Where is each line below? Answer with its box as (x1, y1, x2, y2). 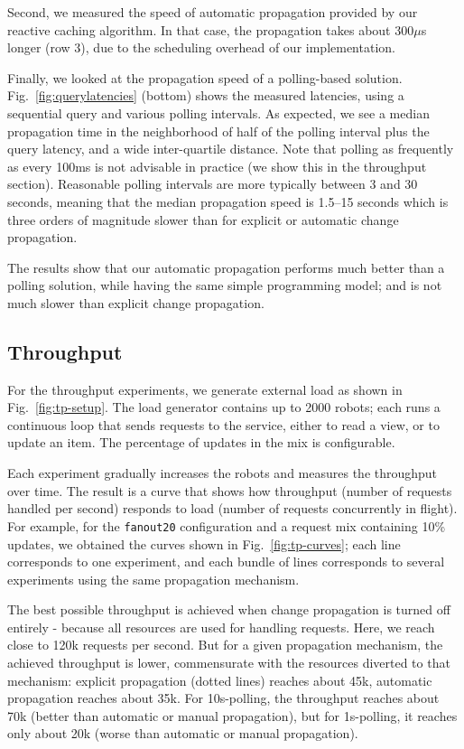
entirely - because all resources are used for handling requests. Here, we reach (7, 617, 435, 636)
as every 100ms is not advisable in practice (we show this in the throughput (7, 156, 427, 175)
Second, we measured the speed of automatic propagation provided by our (7, 3, 418, 21)
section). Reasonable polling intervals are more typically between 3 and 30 (7, 174, 418, 193)
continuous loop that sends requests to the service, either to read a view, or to (7, 415, 440, 434)
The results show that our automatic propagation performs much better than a (7, 257, 445, 276)
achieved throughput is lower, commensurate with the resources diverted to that (7, 653, 450, 672)
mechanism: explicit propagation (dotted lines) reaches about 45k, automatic (7, 670, 432, 689)
